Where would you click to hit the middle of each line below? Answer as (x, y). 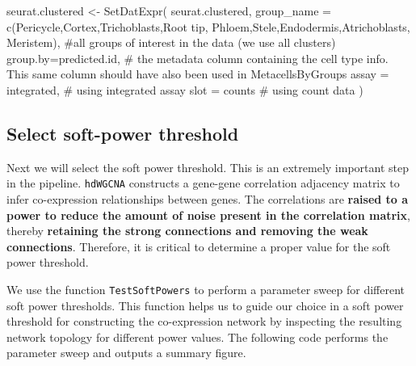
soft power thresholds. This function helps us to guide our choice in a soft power (205, 305)
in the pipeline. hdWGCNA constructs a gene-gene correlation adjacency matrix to (203, 183)
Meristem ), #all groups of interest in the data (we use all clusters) (171, 42)
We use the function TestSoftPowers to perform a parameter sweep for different (206, 289)
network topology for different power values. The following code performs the (197, 337)
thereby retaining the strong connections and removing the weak (187, 231)
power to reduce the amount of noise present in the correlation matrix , (208, 215)
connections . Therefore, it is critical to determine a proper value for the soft (199, 246)
